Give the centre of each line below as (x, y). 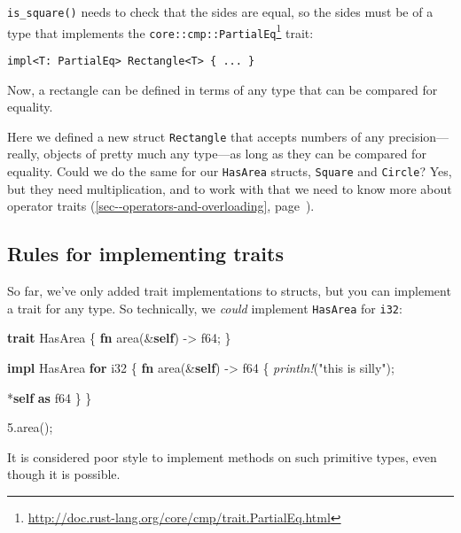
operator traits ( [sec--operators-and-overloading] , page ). (161, 206)
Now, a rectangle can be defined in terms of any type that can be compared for (223, 89)
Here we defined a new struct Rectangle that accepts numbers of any (196, 136)
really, (23, 154)
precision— (419, 136)
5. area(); (30, 427)
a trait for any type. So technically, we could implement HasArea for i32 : (205, 308)
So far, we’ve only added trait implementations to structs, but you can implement (229, 291)
